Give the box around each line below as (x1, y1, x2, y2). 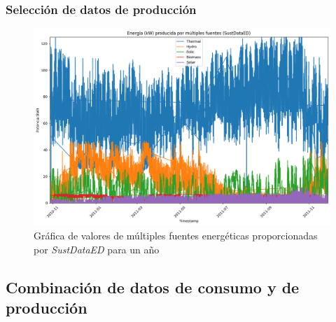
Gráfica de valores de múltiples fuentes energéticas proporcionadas (34, 227, 318, 242)
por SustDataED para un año (34, 241, 160, 256)
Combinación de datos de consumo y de (6, 276, 300, 297)
